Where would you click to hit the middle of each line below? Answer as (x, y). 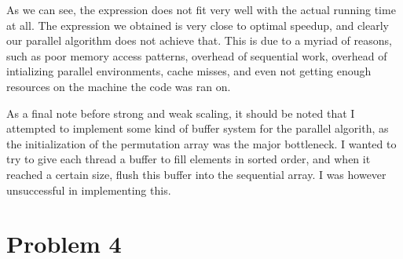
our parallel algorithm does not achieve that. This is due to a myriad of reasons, (199, 40)
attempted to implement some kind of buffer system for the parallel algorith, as (198, 128)
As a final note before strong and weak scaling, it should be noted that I (181, 113)
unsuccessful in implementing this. (89, 190)
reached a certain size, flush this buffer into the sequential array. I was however (196, 174)
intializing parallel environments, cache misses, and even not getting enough (189, 71)
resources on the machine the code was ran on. (119, 86)
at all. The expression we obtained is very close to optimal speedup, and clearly (198, 25)
